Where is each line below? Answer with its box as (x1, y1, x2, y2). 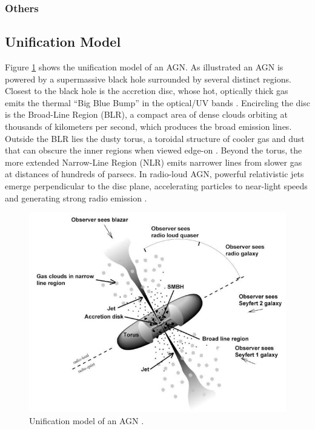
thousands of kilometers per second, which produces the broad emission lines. (5, 120, 292, 133)
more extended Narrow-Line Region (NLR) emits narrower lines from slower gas (5, 155, 302, 168)
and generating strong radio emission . (5, 191, 147, 204)
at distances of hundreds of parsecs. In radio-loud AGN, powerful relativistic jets (5, 167, 304, 180)
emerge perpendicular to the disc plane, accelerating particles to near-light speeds (5, 179, 308, 192)
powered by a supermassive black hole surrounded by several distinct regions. (5, 72, 291, 85)
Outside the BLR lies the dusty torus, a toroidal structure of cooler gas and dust (5, 132, 305, 144)
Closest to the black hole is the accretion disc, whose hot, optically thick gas (5, 84, 288, 97)
